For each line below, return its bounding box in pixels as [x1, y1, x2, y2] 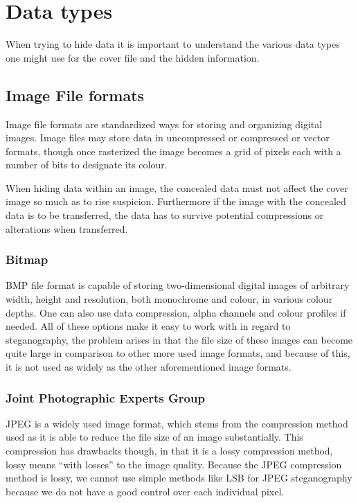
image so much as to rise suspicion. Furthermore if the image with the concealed [6, 194, 346, 209]
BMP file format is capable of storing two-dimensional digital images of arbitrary [6, 278, 350, 292]
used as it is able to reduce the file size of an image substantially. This [6, 430, 303, 444]
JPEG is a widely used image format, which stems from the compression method [6, 416, 348, 430]
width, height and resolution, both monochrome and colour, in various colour [6, 292, 333, 306]
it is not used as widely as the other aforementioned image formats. [6, 360, 292, 374]
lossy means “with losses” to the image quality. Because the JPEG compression [6, 457, 342, 471]
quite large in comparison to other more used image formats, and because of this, [6, 346, 350, 360]
